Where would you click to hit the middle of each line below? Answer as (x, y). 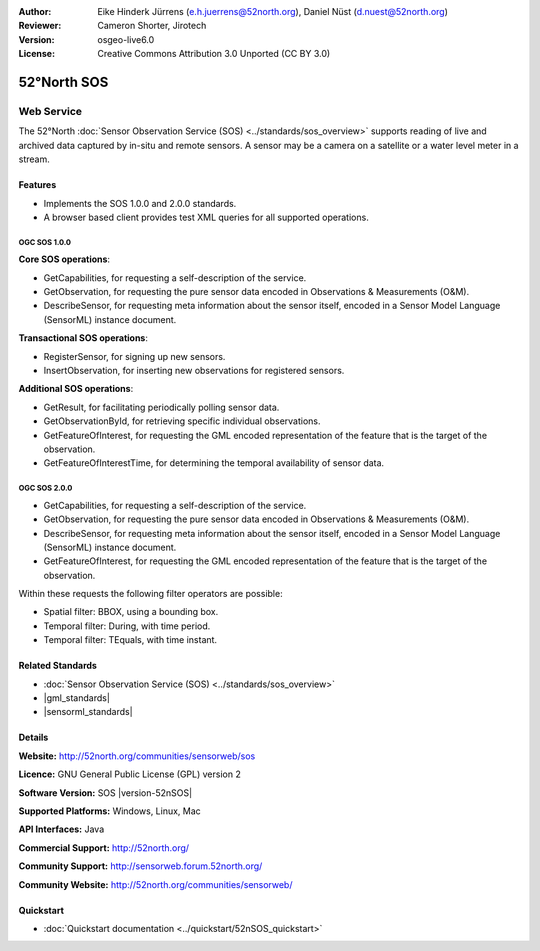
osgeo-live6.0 (126, 39)
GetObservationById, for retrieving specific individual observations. (182, 421)
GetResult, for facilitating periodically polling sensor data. (161, 407)
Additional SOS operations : (76, 389)
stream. (34, 159)
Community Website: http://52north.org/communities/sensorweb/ (155, 884)
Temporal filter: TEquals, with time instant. (130, 640)
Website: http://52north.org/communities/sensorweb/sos (137, 756)
